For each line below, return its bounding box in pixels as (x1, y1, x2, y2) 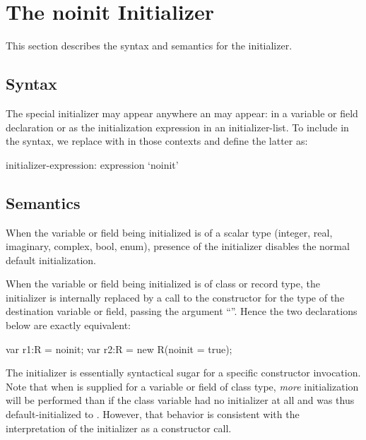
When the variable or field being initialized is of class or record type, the (6, 276, 320, 291)
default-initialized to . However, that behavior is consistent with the (6, 407, 300, 422)
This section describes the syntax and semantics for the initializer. (6, 38, 293, 53)
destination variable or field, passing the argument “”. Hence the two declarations (6, 304, 358, 319)
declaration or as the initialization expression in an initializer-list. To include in (6, 119, 349, 134)
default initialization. (6, 252, 96, 267)
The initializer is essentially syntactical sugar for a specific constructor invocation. (6, 365, 361, 380)
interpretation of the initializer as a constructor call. (6, 420, 232, 435)
